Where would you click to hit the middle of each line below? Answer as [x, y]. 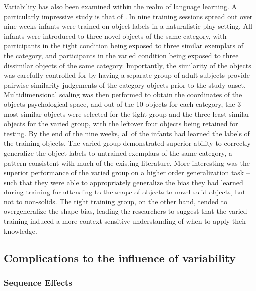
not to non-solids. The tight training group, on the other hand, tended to [116, 201]
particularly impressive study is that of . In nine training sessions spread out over [128, 16]
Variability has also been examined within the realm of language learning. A [120, 6]
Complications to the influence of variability [120, 257]
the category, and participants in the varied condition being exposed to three [121, 55]
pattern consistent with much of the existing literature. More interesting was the [127, 162]
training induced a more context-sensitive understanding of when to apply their [125, 221]
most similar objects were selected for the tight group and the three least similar [127, 114]
